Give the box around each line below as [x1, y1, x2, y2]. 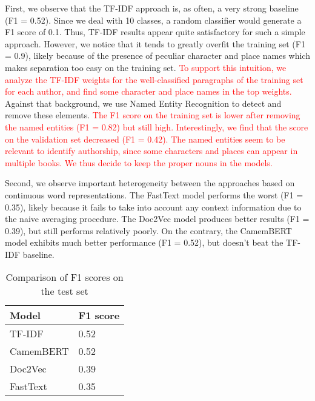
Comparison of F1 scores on [5, 270, 124, 285]
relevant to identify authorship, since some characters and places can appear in [5, 144, 298, 157]
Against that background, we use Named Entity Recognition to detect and [5, 96, 282, 109]
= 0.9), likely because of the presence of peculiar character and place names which [5, 49, 310, 62]
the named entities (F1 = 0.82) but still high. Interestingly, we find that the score [5, 120, 308, 133]
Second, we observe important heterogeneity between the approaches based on [5, 177, 295, 189]
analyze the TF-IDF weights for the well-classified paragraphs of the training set [5, 73, 303, 86]
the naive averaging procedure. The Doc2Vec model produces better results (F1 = [5, 212, 310, 225]
